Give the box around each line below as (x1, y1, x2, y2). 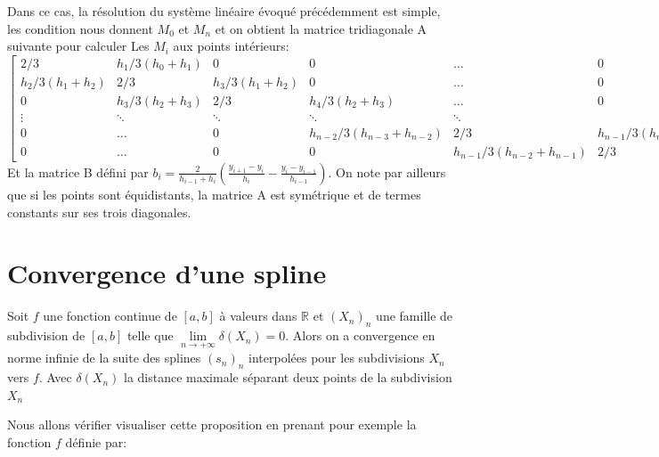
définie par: (65, 432, 127, 451)
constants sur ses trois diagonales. (7, 202, 191, 221)
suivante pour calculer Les (7, 37, 150, 55)
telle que (126, 326, 174, 345)
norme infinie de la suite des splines (7, 348, 201, 367)
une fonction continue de (43, 306, 177, 325)
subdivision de (7, 326, 85, 345)
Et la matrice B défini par (7, 162, 149, 181)
